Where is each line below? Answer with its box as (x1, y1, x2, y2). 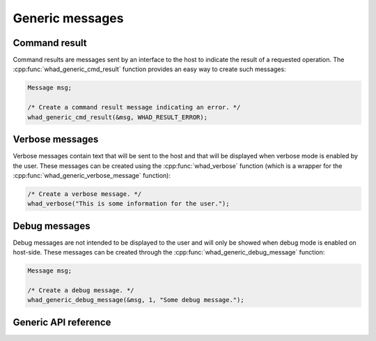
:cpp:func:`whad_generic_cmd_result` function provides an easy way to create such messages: (13, 65, 286, 73)
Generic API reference (13, 316, 111, 328)
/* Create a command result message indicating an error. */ (27, 103, 241, 112)
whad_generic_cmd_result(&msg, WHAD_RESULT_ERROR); (27, 113, 208, 121)
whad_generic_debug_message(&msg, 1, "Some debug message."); (27, 296, 244, 304)
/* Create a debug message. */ (27, 286, 135, 294)
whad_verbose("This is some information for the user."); (27, 199, 230, 208)
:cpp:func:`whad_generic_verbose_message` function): (13, 171, 171, 179)
